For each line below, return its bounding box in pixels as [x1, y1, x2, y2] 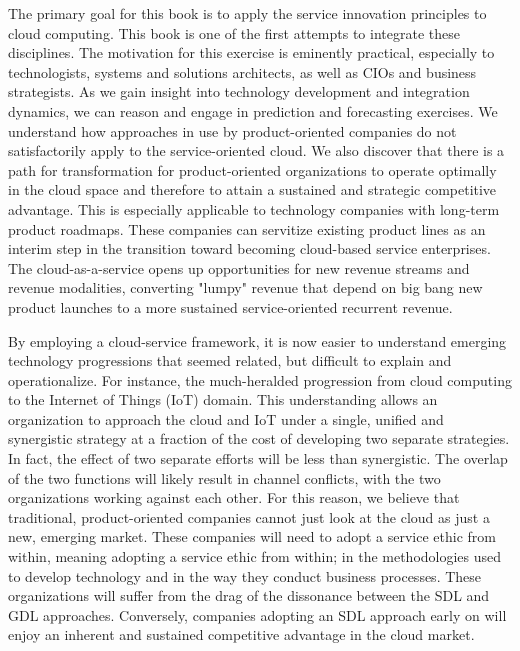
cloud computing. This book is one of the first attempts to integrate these [8, 22, 460, 43]
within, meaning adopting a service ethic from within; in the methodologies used [8, 546, 502, 567]
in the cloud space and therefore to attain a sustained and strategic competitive [8, 179, 497, 200]
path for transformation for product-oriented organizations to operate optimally [8, 159, 497, 180]
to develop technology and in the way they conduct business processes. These [8, 565, 482, 586]
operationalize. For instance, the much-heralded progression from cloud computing [8, 369, 512, 390]
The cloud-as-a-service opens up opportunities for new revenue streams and [8, 257, 470, 278]
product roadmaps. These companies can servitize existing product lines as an [8, 218, 486, 239]
